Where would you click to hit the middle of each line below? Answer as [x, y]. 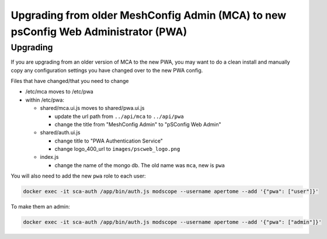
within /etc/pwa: [45, 100]
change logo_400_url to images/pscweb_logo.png [117, 149]
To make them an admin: [40, 207]
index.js [49, 157]
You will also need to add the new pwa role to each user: [78, 176]
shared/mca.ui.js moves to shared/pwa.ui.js [92, 108]
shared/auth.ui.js [60, 133]
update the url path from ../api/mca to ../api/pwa [119, 116]
